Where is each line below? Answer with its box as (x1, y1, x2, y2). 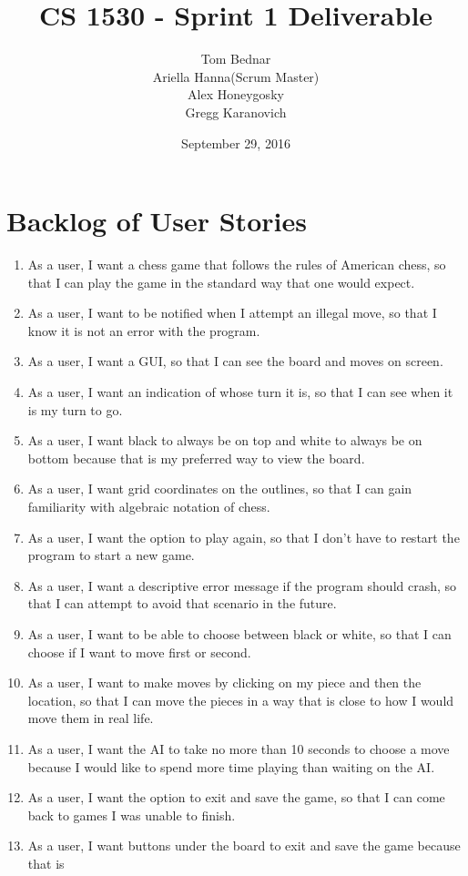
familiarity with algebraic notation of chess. (27, 496, 270, 515)
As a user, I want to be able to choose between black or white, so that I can (27, 624, 452, 643)
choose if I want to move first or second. (27, 642, 251, 661)
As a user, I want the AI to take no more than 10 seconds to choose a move (27, 738, 450, 758)
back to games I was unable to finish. (27, 805, 236, 824)
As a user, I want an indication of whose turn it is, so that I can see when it (27, 382, 453, 401)
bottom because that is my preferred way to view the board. (27, 448, 365, 467)
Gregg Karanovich (185, 102, 287, 121)
